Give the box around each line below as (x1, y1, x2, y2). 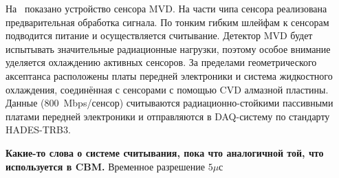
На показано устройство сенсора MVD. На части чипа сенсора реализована (6, 1, 327, 15)
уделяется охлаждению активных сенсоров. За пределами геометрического (6, 55, 317, 69)
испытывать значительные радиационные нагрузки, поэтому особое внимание (6, 41, 331, 56)
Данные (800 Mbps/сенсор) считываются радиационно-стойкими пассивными (6, 96, 333, 110)
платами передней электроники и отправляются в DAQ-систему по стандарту (6, 109, 330, 123)
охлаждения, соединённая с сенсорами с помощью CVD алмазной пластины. (6, 82, 329, 96)
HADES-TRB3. (6, 122, 71, 137)
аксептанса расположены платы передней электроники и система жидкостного (6, 68, 333, 82)
